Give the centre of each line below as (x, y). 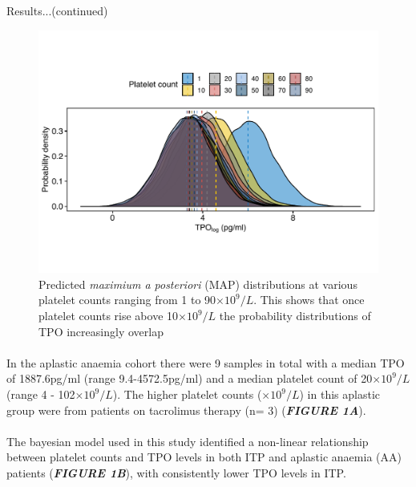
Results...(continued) (57, 10)
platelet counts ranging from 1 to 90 (127, 300)
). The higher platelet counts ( (187, 394)
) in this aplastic (339, 394)
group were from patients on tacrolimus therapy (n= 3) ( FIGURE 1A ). (186, 410)
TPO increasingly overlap (101, 331)
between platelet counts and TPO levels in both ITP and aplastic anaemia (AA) (204, 457)
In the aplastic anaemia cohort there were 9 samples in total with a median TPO (206, 362)
